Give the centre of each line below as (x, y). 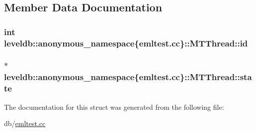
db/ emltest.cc (25, 123)
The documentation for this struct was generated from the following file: (114, 107)
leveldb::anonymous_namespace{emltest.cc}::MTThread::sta (128, 77)
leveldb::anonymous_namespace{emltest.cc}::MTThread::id (126, 43)
